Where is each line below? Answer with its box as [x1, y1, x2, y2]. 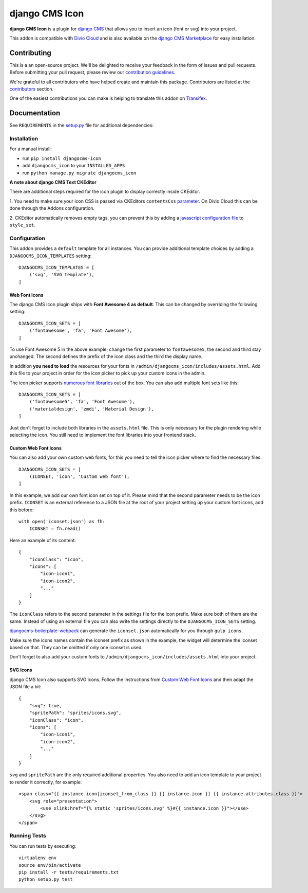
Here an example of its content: [9, 537, 76, 543]
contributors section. [9, 86, 54, 92]
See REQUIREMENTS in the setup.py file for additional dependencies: [9, 122, 154, 129]
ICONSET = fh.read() [29, 526, 81, 532]
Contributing [9, 48, 51, 57]
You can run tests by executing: [9, 843, 76, 849]
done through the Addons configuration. [9, 205, 95, 211]
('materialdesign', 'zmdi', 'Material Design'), [29, 406, 154, 412]
